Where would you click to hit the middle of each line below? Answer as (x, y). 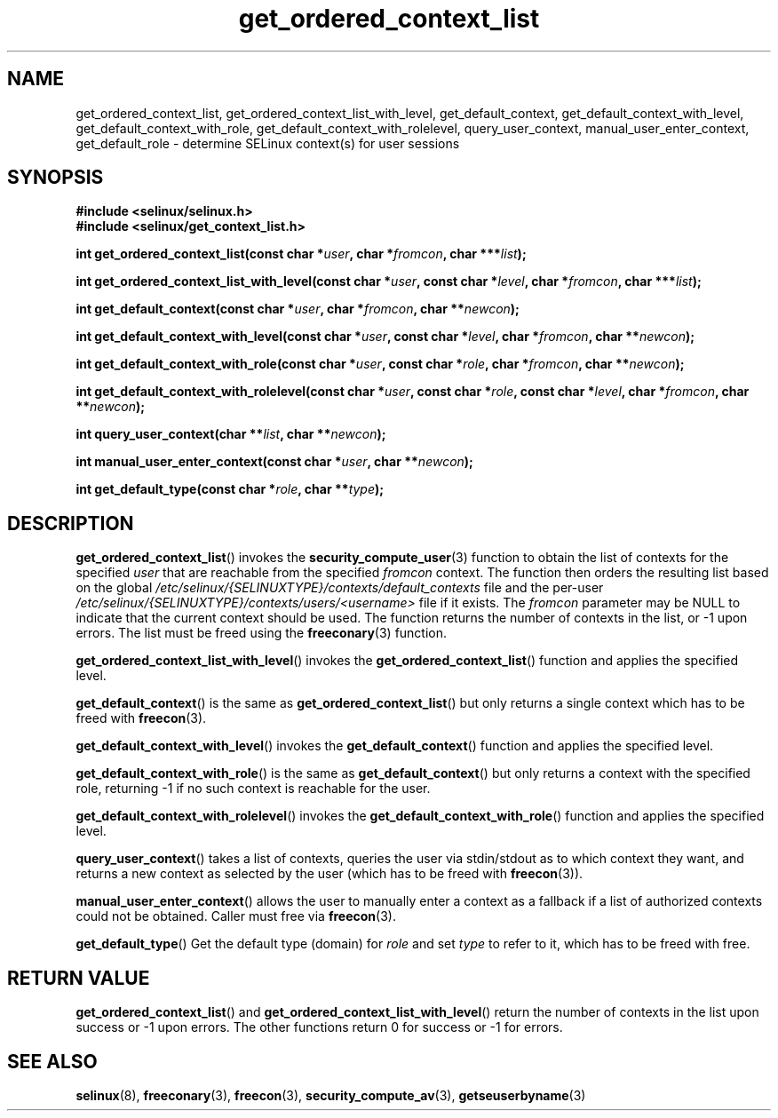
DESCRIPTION (71, 523)
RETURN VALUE (79, 978)
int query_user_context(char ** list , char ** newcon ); (231, 434)
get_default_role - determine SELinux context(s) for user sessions (268, 143)
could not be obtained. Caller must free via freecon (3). (236, 916)
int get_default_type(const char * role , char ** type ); (230, 489)
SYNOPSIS (56, 178)
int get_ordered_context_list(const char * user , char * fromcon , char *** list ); (301, 254)
